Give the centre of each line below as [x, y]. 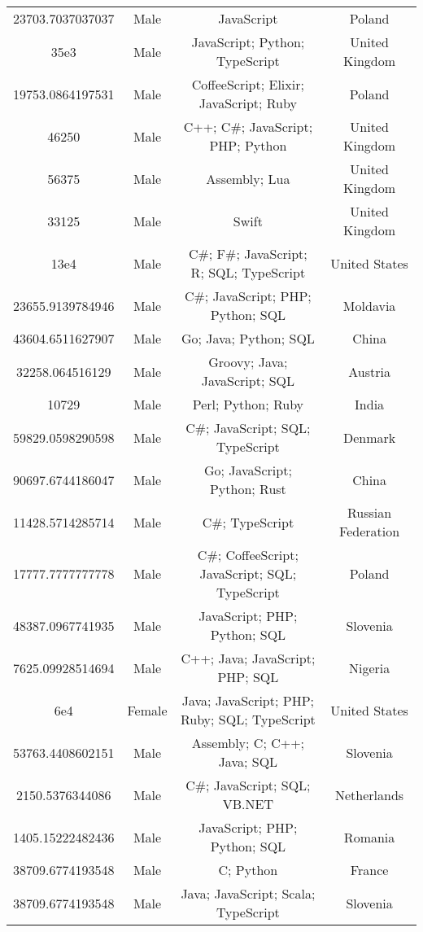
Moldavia [369, 305]
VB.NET [248, 804]
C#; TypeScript [248, 522]
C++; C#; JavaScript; [248, 127]
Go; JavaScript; [248, 470]
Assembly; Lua [248, 178]
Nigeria [369, 667]
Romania [369, 837]
